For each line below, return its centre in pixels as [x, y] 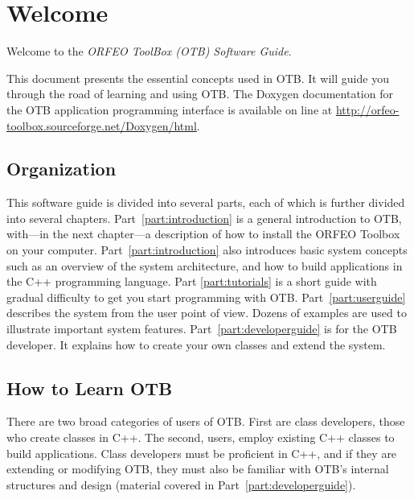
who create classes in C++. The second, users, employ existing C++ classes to [201, 437]
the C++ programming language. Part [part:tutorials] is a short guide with [192, 281]
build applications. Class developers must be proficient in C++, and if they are [202, 453]
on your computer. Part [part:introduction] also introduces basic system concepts [207, 250]
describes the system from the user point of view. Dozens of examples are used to [207, 313]
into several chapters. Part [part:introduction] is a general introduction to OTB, [204, 218]
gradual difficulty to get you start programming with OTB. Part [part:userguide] [206, 297]
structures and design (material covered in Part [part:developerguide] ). [181, 484]
